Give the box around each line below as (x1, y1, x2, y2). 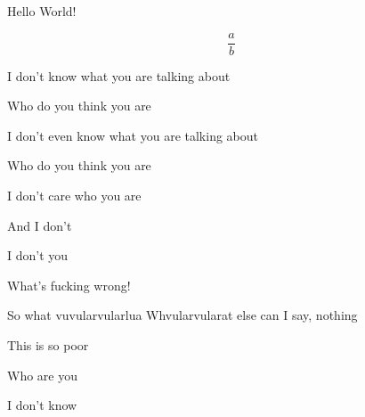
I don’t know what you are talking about (7, 66, 231, 85)
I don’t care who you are (7, 186, 142, 205)
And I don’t (7, 216, 72, 234)
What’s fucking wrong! (7, 275, 131, 294)
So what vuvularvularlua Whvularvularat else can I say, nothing (7, 306, 358, 324)
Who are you (7, 365, 77, 384)
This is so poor (7, 336, 89, 354)
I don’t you (7, 246, 69, 265)
